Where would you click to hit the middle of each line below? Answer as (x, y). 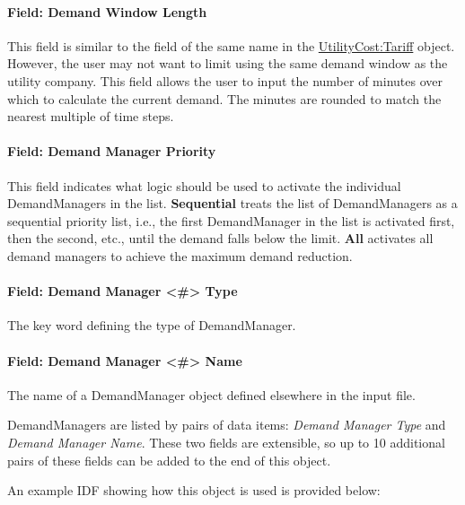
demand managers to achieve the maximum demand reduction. (180, 255)
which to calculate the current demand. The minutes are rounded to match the (224, 98)
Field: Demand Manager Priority (112, 151)
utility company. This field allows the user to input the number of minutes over (225, 80)
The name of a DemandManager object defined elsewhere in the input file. (211, 394)
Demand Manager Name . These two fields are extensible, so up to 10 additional (226, 442)
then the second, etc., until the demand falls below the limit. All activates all (220, 238)
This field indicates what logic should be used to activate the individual (204, 185)
